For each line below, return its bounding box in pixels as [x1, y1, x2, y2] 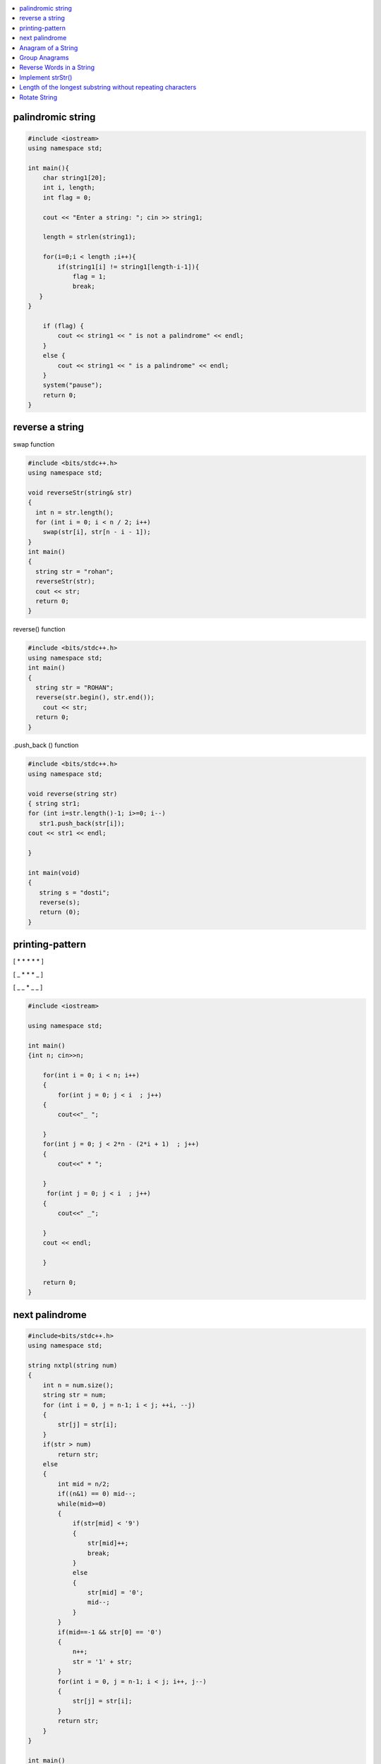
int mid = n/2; [57, 1480, 111, 1488]
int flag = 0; [42, 193, 92, 201]
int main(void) [28, 869, 80, 876]
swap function [13, 440, 55, 448]
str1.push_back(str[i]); [39, 819, 125, 827]
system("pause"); [42, 381, 103, 389]
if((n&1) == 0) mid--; [57, 1490, 137, 1498]
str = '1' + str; [72, 1657, 133, 1665]
